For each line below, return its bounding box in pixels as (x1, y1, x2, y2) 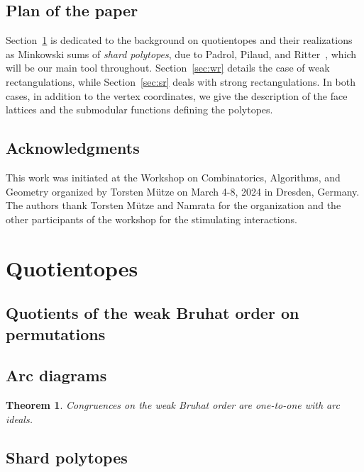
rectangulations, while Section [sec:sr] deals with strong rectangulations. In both (6, 74, 356, 89)
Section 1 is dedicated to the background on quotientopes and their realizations (6, 33, 353, 47)
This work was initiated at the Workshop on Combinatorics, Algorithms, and (6, 169, 341, 184)
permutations (6, 322, 106, 344)
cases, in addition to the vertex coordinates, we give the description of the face (6, 88, 348, 103)
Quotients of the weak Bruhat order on (6, 302, 299, 324)
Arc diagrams (6, 364, 107, 386)
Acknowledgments (6, 137, 140, 159)
